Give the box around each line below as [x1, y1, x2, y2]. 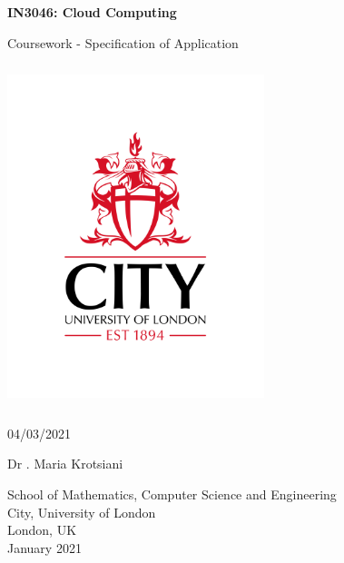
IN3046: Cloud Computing [7, 3, 177, 21]
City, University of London [7, 502, 156, 521]
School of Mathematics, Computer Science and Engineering [7, 484, 337, 503]
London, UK [7, 520, 77, 539]
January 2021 [7, 538, 82, 557]
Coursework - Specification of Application [7, 33, 239, 52]
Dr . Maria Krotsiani [7, 454, 123, 473]
